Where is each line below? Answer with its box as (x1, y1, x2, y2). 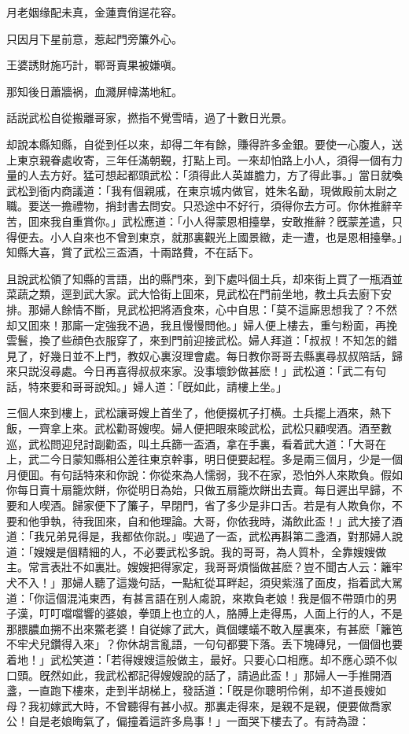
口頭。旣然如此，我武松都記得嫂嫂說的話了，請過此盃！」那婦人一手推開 (6, 666, 381, 683)
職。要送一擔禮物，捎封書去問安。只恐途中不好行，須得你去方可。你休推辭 (6, 197, 392, 214)
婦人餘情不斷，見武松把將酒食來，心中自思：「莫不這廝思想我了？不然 (39, 301, 397, 317)
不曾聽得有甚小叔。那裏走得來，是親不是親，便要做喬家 (105, 697, 392, 714)
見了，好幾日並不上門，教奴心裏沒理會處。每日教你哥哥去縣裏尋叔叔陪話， (6, 347, 392, 363)
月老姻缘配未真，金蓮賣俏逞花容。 (6, 4, 182, 20)
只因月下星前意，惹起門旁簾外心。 (6, 30, 182, 46)
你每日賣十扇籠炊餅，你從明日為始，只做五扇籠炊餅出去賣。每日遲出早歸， (6, 481, 392, 498)
